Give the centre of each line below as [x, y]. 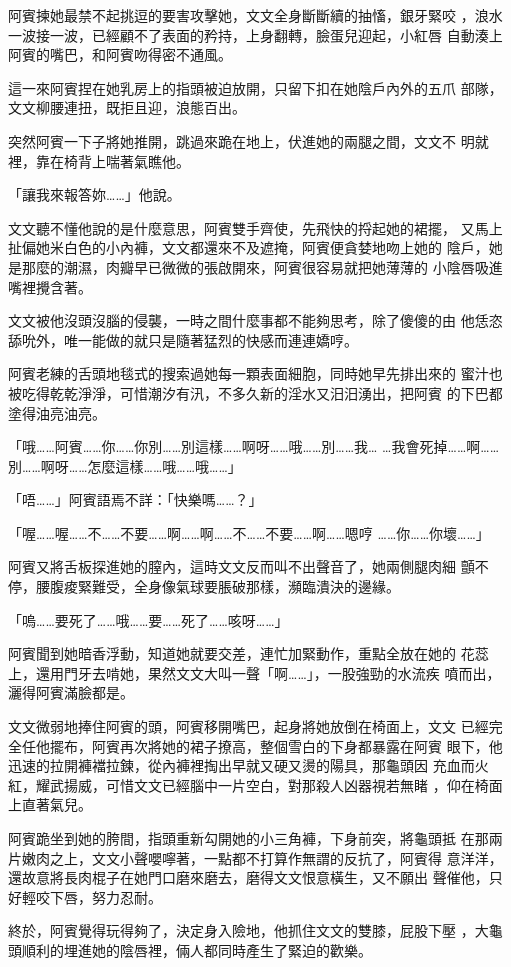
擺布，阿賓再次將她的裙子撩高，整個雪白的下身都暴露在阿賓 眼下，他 [276, 745]
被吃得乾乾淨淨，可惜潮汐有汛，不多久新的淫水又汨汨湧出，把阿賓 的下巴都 [255, 392]
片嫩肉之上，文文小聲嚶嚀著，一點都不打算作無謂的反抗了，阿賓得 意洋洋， [255, 857]
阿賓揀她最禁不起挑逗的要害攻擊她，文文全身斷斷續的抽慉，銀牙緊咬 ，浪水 [255, 15]
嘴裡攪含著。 [50, 286]
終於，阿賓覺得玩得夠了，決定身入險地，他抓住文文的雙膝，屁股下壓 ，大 [248, 930]
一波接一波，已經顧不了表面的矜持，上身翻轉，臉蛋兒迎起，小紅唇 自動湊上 [255, 34]
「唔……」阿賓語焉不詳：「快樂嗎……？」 [135, 499]
